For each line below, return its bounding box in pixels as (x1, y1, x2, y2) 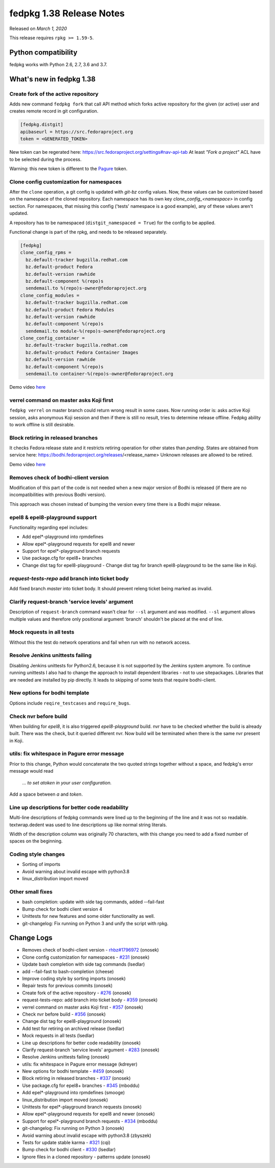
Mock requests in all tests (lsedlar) (22, 1033, 95, 1039)
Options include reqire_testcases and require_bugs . (9, 700, 131, 706)
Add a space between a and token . (9, 791, 83, 797)
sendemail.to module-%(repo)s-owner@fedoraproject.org (25, 328, 166, 334)
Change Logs (9, 934, 53, 942)
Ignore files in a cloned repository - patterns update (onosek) (22, 1154, 151, 1160)
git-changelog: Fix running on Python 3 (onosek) (22, 1125, 124, 1131)
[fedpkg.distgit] (20, 122, 64, 127)
